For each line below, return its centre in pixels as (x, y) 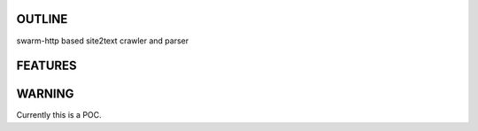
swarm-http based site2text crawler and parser (103, 41)
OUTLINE (42, 19)
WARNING (45, 94)
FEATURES (46, 66)
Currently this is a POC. (59, 115)
